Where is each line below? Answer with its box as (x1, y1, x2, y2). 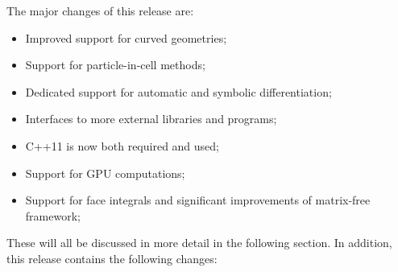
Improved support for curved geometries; (25, 29, 227, 46)
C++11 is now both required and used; (25, 137, 219, 154)
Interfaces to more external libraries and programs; (25, 110, 277, 127)
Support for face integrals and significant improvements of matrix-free (25, 192, 371, 208)
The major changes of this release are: (6, 2, 194, 19)
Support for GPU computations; (25, 164, 185, 181)
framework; (25, 207, 81, 224)
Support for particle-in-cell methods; (25, 56, 205, 73)
